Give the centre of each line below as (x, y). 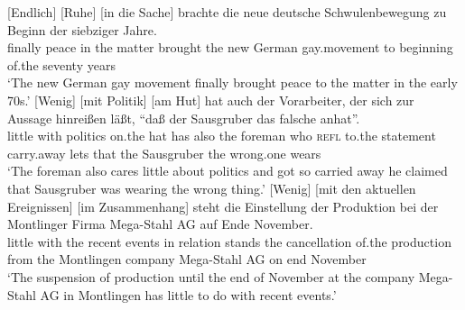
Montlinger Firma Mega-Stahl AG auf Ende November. (160, 224)
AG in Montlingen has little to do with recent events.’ (188, 294)
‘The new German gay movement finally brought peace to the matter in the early (232, 82)
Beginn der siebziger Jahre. (82, 29)
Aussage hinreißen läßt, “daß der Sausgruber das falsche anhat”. (184, 118)
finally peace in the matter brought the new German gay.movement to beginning (230, 47)
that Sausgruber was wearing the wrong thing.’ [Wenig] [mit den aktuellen (212, 188)
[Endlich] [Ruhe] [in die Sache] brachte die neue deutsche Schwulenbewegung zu (227, 12)
